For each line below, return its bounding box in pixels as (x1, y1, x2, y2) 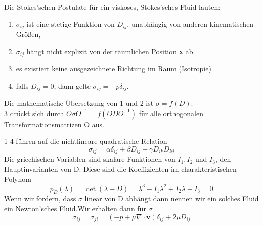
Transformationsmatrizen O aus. (4, 119, 104, 129)
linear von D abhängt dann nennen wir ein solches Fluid (84, 193, 259, 204)
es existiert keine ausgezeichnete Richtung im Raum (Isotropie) (16, 63, 211, 74)
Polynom (4, 173, 31, 184)
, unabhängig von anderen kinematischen (127, 18, 254, 29)
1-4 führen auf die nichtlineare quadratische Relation (4, 136, 167, 146)
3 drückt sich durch (4, 107, 64, 118)
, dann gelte (54, 80, 91, 91)
